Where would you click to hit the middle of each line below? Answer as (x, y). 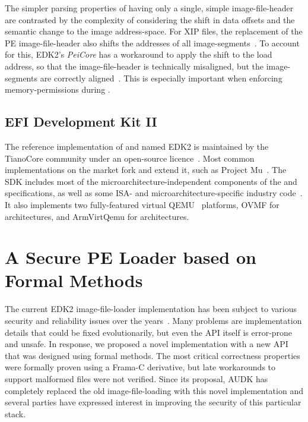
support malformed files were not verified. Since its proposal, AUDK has (136, 378)
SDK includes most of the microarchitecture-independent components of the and (151, 181)
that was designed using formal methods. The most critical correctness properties (153, 355)
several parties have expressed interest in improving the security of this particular (153, 402)
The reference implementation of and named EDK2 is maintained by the (137, 146)
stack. (15, 413)
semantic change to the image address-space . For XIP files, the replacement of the (154, 31)
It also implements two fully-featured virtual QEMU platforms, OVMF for (142, 204)
